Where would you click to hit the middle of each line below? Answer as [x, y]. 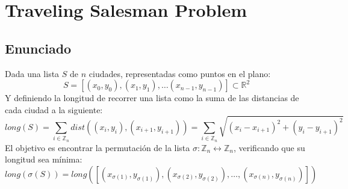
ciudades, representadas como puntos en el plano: [180, 73]
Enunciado [38, 48]
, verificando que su [269, 147]
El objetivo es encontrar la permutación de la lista [98, 147]
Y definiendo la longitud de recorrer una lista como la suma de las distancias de [152, 98]
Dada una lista [32, 73]
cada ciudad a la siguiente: [54, 109]
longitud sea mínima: [44, 159]
